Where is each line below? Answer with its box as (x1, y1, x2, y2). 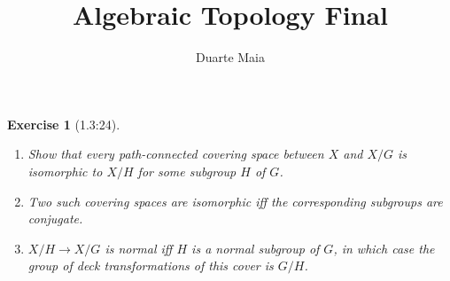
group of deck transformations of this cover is (27, 256, 274, 275)
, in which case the (333, 238, 435, 257)
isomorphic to (27, 161, 103, 180)
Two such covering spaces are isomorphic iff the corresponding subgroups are (27, 191, 443, 210)
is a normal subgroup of (191, 238, 320, 257)
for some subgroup (137, 161, 237, 180)
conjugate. (27, 209, 83, 228)
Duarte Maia (195, 48, 266, 66)
